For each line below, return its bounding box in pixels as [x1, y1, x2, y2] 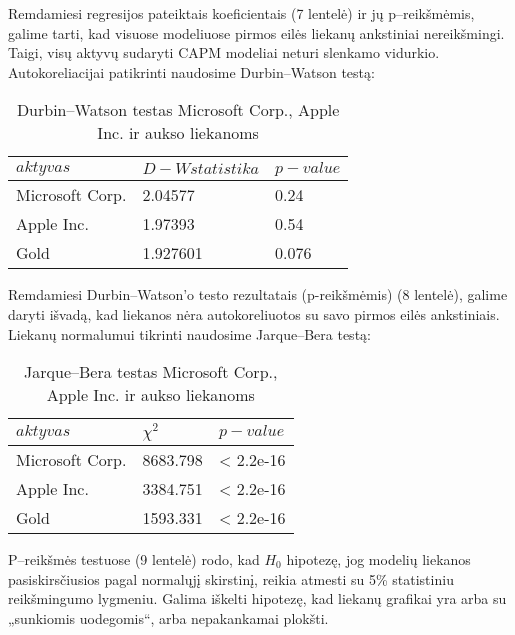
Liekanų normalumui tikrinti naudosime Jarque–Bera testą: [8, 323, 371, 344]
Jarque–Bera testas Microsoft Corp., [24, 360, 278, 384]
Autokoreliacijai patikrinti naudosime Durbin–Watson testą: [8, 61, 375, 82]
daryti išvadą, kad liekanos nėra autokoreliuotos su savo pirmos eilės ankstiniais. [8, 303, 500, 324]
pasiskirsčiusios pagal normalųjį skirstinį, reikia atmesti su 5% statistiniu [8, 568, 454, 589]
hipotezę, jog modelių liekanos [286, 548, 471, 569]
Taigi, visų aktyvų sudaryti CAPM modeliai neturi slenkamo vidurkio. [8, 42, 440, 63]
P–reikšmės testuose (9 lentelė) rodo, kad [8, 548, 260, 569]
